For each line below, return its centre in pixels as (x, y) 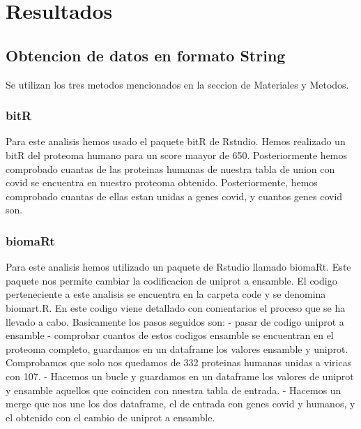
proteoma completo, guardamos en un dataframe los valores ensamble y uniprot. (177, 348)
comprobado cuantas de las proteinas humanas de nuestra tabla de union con (170, 168)
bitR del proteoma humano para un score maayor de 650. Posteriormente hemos (177, 155)
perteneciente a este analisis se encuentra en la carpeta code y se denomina (166, 294)
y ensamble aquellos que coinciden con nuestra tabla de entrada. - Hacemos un (174, 390)
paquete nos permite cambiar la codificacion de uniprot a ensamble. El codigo (171, 280)
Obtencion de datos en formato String (146, 55)
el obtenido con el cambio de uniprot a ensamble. (110, 417)
